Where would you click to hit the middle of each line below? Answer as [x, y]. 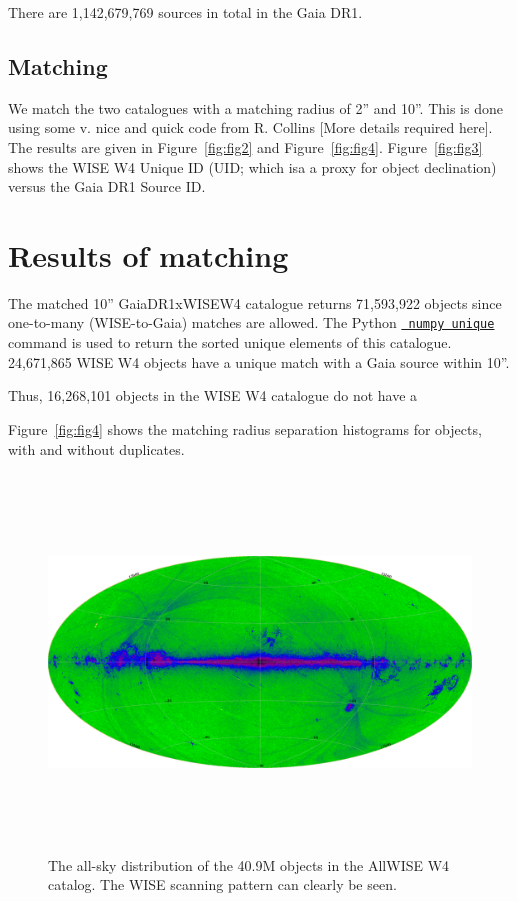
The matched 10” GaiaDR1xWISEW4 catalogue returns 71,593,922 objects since [255, 302]
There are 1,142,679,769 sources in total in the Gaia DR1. [185, 12]
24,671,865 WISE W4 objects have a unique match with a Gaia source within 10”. [259, 361]
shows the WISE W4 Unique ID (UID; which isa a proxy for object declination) [252, 166]
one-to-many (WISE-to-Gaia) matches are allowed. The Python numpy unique [251, 322]
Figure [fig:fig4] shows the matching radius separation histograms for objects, [245, 428]
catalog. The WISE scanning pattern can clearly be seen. [222, 884]
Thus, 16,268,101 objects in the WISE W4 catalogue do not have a [213, 395]
